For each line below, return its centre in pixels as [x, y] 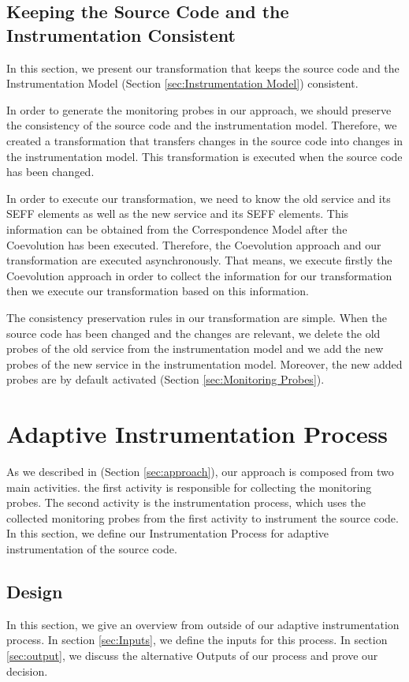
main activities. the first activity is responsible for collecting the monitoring [189, 487]
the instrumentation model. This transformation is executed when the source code [204, 156]
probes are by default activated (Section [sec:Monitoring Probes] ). [165, 379]
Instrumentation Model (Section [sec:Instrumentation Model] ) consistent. [182, 83]
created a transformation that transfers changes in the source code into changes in [205, 140]
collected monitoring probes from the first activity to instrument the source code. [203, 517]
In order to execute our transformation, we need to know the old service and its [199, 198]
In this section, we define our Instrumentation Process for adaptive [168, 533]
